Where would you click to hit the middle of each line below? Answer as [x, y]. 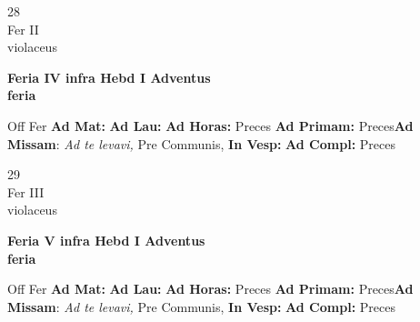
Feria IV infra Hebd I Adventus [109, 77]
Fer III [26, 191]
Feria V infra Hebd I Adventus [106, 240]
